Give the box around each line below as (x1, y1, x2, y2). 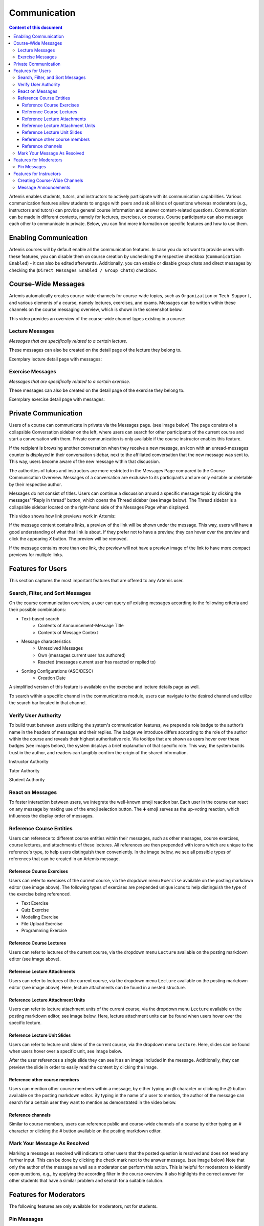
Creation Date (38, 675, 66, 681)
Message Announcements (18, 184, 70, 190)
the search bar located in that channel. (9, 700, 87, 706)
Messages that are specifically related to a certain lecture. (9, 338, 128, 344)
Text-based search (21, 615, 60, 621)
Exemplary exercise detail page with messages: (9, 396, 105, 402)
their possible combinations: (9, 607, 66, 613)
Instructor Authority (9, 759, 49, 765)
